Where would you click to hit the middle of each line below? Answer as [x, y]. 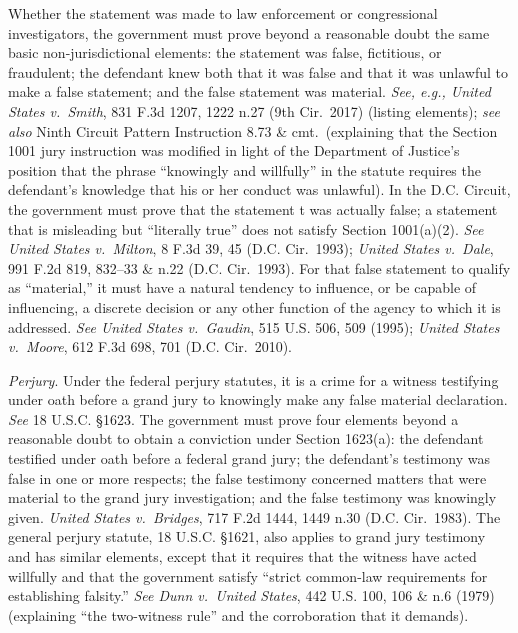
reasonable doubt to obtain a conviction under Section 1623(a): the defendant [246, 438]
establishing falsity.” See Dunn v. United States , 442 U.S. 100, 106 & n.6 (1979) [251, 595]
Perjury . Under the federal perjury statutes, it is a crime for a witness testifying [253, 379]
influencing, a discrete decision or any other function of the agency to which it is [254, 306]
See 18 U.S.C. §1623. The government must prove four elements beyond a [233, 418]
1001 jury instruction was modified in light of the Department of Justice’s [234, 150]
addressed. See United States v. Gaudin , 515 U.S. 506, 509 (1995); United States [254, 326]
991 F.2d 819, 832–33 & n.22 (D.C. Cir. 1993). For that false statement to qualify [259, 267]
